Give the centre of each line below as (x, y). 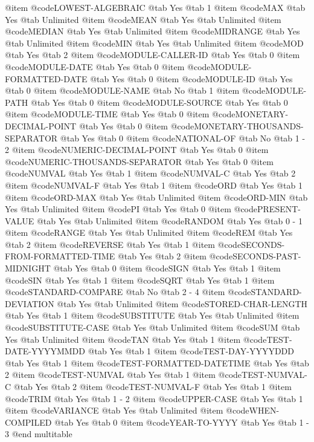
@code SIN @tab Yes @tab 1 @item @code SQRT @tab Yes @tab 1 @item (140, 280)
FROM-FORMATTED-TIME (60, 256)
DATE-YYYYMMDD (45, 351)
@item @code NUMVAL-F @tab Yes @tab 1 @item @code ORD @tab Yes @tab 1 (154, 185)
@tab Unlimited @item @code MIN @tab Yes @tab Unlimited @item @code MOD (154, 43)
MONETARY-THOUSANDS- (249, 125)
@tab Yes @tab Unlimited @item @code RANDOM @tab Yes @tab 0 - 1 (169, 220)
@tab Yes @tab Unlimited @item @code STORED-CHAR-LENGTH (182, 303)
